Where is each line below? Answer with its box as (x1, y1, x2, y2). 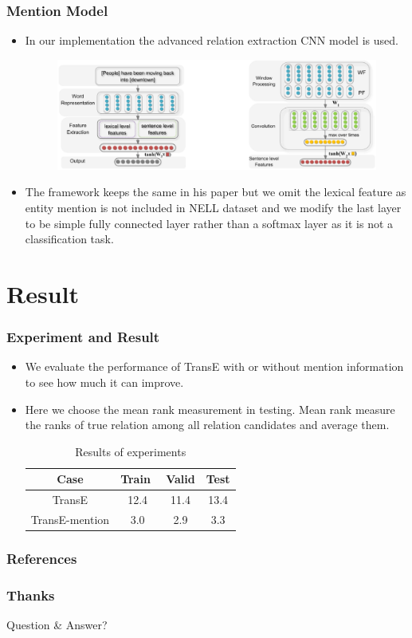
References (6, 549, 77, 568)
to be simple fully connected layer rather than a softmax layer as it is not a (25, 215, 394, 231)
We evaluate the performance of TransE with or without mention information (25, 358, 404, 375)
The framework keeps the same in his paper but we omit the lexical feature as (25, 183, 406, 200)
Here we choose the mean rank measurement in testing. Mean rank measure (25, 400, 395, 417)
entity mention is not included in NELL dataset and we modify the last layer (25, 199, 402, 215)
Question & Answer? (6, 616, 108, 633)
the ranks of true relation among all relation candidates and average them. (25, 416, 390, 433)
